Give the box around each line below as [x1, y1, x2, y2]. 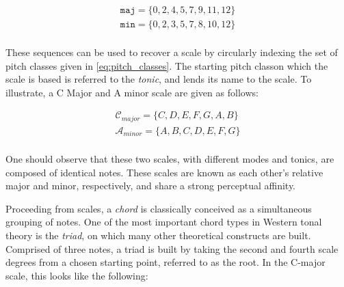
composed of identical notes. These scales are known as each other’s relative [5, 165, 323, 179]
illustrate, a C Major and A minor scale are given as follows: [5, 85, 259, 99]
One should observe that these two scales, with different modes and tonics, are [5, 152, 334, 166]
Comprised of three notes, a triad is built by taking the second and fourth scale [5, 241, 339, 256]
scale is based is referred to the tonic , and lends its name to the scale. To [5, 72, 312, 86]
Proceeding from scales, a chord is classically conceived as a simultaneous [5, 201, 312, 215]
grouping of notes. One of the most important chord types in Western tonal [5, 215, 322, 229]
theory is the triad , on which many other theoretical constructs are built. [5, 228, 311, 242]
